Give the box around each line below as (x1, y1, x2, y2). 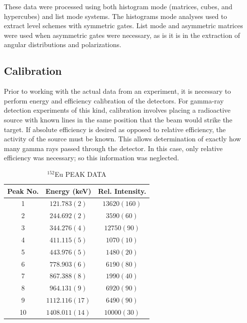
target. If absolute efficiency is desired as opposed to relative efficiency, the (4, 124, 226, 134)
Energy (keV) (45, 186, 91, 196)
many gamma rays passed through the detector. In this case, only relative (4, 143, 223, 153)
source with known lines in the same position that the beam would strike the (4, 114, 232, 124)
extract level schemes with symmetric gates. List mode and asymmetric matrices (4, 20, 243, 31)
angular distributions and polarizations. (4, 39, 121, 50)
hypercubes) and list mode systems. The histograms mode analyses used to (4, 11, 227, 21)
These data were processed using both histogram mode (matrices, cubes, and (4, 1, 232, 11)
